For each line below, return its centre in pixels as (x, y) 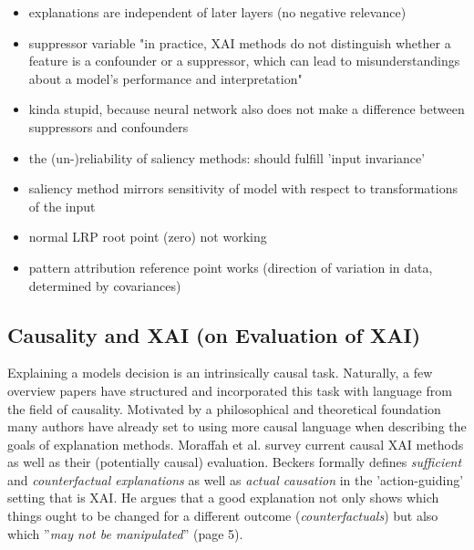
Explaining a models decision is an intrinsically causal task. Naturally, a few (220, 373)
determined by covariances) (105, 285)
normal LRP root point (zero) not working (148, 237)
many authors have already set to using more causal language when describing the (237, 426)
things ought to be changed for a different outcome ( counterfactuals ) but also (223, 516)
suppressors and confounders (108, 126)
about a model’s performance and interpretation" (165, 78)
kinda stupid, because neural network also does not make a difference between (247, 109)
